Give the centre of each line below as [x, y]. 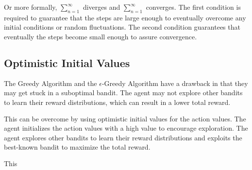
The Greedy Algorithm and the [50, 83]
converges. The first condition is [193, 7]
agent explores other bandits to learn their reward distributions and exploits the [123, 137]
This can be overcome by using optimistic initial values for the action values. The [125, 118]
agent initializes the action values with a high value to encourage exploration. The [126, 128]
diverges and [101, 7]
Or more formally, [31, 7]
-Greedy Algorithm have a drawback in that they [175, 83]
